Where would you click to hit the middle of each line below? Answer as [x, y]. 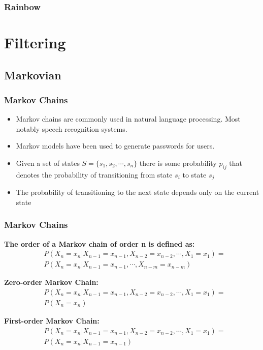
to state [194, 174]
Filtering [35, 42]
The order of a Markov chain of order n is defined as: [100, 243]
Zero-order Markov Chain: [51, 282]
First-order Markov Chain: [52, 320]
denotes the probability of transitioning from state [94, 174]
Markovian [33, 75]
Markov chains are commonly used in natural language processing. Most [128, 119]
